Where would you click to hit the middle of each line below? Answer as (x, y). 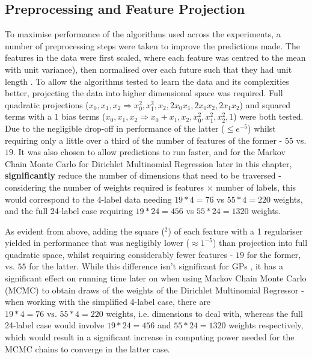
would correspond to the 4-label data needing (88, 199)
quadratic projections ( (47, 104)
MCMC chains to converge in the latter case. (87, 348)
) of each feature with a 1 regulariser (235, 231)
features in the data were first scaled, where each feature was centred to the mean (155, 57)
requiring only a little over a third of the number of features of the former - (144, 140)
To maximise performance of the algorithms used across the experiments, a (143, 34)
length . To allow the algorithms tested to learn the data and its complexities (147, 81)
